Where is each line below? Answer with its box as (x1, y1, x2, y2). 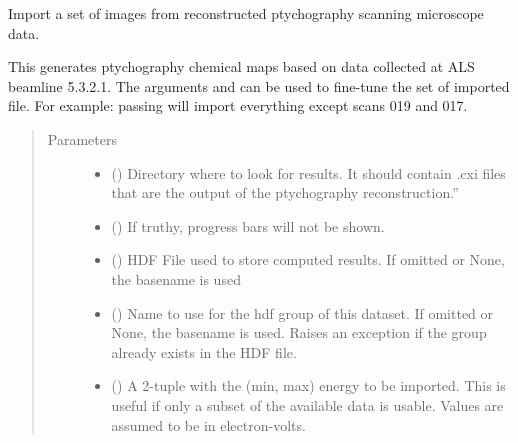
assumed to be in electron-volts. (111, 414, 306, 435)
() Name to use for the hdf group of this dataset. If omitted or (111, 302, 494, 323)
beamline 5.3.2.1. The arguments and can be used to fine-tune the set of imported (8, 75, 510, 96)
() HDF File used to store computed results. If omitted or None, (111, 249, 505, 270)
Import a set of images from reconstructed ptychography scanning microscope (8, 3, 484, 23)
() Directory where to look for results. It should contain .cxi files (111, 162, 506, 183)
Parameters (47, 128, 117, 149)
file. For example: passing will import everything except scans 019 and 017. (8, 95, 468, 116)
